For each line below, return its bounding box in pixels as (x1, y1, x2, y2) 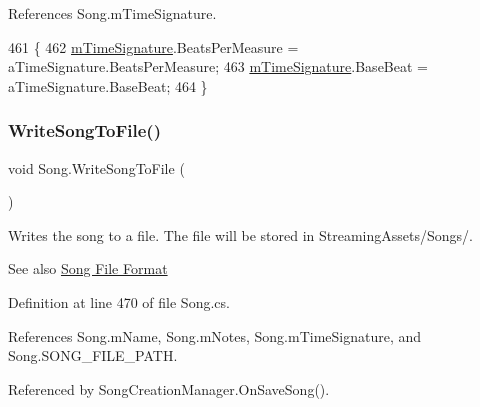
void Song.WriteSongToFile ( (8, 157, 185, 178)
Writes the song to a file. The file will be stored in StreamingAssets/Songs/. (8, 224, 473, 245)
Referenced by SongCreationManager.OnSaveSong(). (8, 378, 330, 399)
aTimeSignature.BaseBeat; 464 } (8, 75, 208, 96)
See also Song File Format (8, 258, 168, 279)
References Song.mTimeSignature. (8, 3, 217, 23)
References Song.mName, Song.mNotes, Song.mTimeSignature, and (8, 325, 422, 346)
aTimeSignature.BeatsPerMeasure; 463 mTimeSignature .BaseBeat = (8, 56, 428, 77)
